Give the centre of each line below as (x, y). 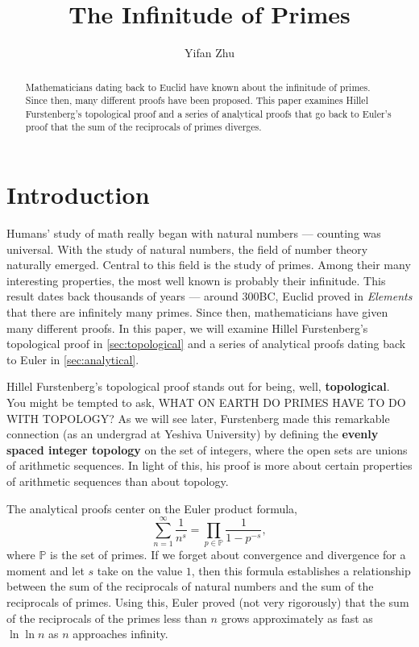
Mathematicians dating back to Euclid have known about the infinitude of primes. (198, 87)
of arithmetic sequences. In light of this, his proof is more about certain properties (209, 465)
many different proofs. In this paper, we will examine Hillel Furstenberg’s (187, 328)
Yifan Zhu (209, 53)
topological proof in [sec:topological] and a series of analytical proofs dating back (206, 344)
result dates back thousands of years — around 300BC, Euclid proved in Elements (209, 296)
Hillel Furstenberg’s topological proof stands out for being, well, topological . (198, 386)
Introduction (78, 195)
